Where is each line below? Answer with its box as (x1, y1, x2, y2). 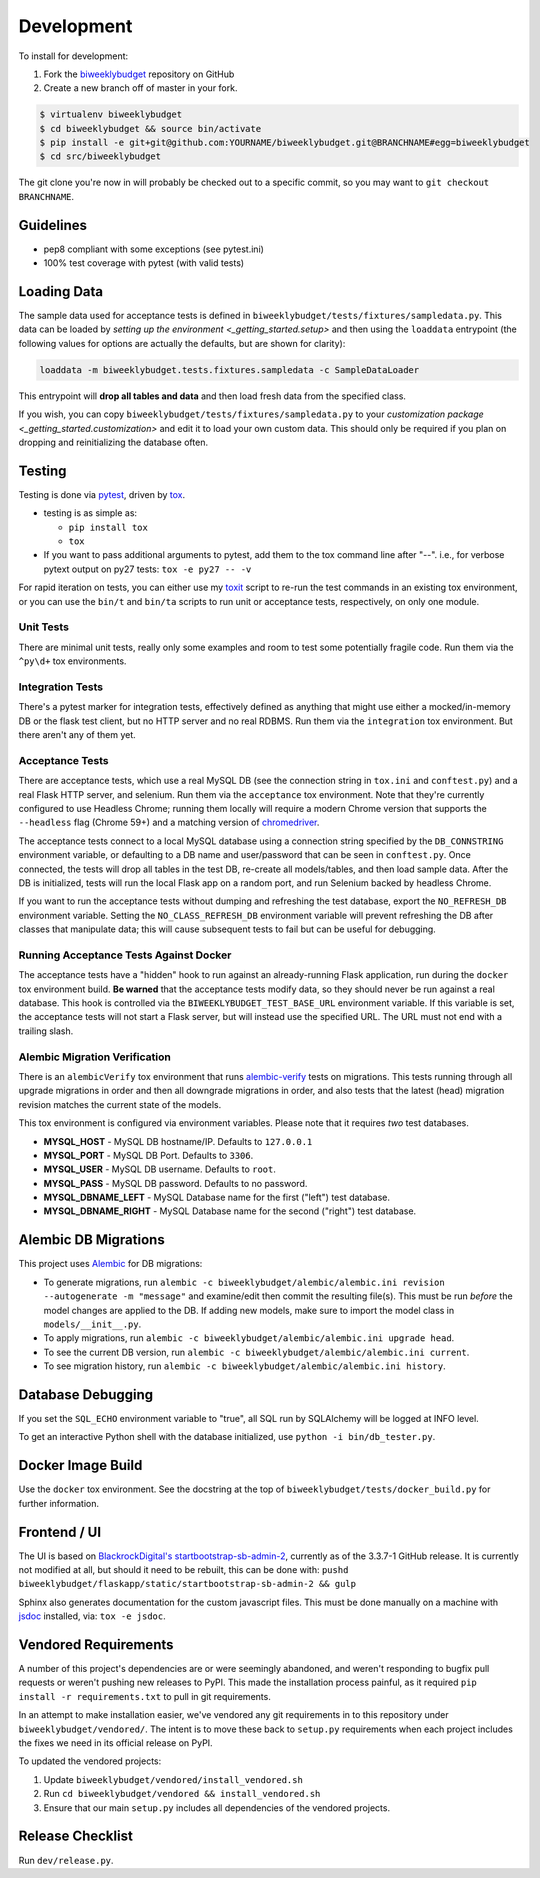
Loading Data (18, 283, 104, 300)
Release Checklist (18, 1828, 134, 1845)
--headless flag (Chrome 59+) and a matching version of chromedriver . (18, 816, 320, 829)
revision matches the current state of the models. (18, 1098, 222, 1110)
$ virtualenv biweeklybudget (39, 109, 183, 120)
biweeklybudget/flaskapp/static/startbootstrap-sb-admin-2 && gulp (18, 1578, 357, 1590)
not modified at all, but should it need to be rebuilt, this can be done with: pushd (18, 1564, 349, 1576)
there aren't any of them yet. (18, 729, 137, 741)
